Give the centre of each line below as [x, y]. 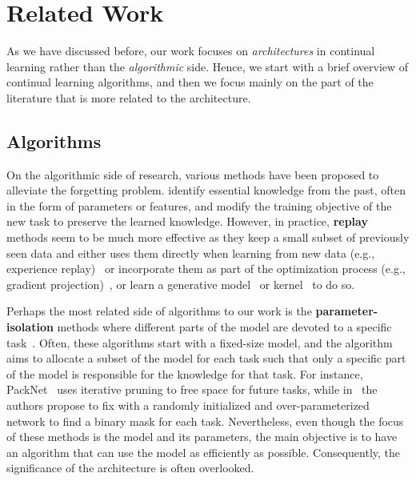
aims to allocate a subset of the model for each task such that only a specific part [206, 358]
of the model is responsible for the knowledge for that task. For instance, [185, 373]
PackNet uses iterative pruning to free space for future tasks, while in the [192, 389]
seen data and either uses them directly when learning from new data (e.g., [191, 253]
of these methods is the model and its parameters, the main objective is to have [202, 437]
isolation [30, 327]
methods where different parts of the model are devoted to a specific [224, 327]
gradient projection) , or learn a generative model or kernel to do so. [181, 284]
